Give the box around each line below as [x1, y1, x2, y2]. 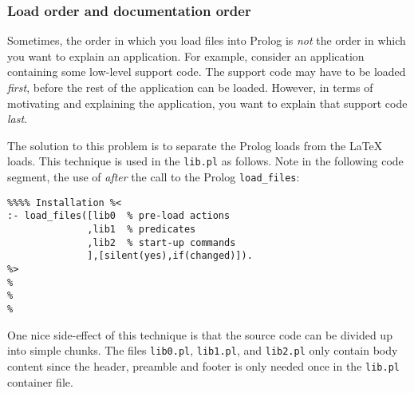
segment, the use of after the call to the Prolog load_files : [7, 169, 300, 185]
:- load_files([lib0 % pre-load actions [7, 210, 231, 222]
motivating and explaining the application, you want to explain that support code [7, 94, 408, 111]
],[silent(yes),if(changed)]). [87, 250, 253, 262]
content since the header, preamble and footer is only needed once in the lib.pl [7, 357, 400, 374]
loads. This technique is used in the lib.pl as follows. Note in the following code [7, 153, 404, 169]
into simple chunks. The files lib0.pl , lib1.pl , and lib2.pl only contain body [7, 342, 398, 359]
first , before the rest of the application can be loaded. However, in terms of [7, 79, 373, 95]
